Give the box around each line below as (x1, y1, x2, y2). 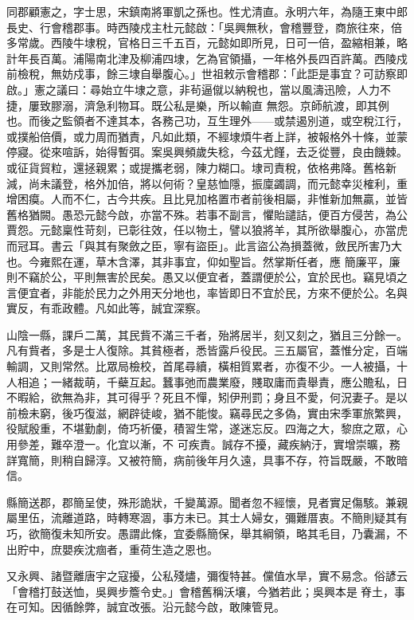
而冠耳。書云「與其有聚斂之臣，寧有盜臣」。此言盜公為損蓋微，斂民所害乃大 (6, 237, 402, 253)
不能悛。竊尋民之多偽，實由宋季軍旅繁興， (184, 404, 408, 421)
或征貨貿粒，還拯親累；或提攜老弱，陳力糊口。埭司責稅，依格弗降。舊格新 (6, 159, 396, 175)
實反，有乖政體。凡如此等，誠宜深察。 (6, 300, 207, 316)
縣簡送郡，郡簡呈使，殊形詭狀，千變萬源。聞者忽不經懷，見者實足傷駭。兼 (6, 493, 396, 510)
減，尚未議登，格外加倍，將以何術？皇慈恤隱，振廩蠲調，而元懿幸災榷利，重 (6, 175, 408, 191)
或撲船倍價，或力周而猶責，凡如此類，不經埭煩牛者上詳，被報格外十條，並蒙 (6, 128, 408, 144)
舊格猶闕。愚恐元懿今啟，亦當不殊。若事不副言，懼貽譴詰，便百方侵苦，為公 (6, 206, 408, 222)
